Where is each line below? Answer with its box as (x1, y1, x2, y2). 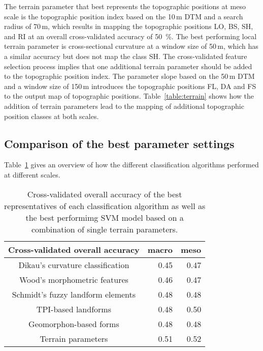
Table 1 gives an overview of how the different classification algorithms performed (4, 159, 259, 170)
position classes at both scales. (4, 110, 99, 121)
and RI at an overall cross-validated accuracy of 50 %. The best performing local (4, 31, 257, 41)
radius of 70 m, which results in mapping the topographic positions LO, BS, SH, (4, 21, 253, 32)
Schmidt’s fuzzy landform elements (12, 288, 136, 300)
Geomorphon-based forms (28, 317, 119, 330)
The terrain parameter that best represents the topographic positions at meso (4, 1, 246, 11)
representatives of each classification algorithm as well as (4, 199, 206, 212)
